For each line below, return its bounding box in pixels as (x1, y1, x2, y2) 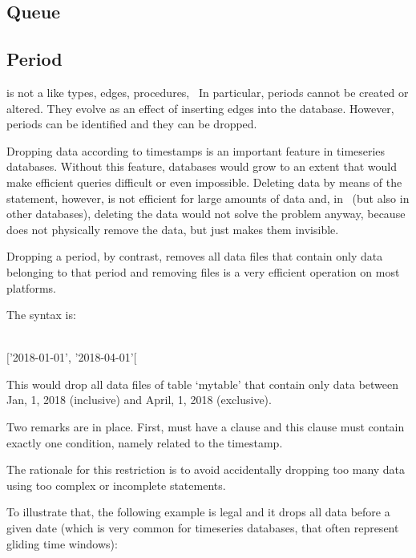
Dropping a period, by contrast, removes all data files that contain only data (6, 248, 383, 265)
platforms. (6, 279, 56, 296)
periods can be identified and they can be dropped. (6, 115, 257, 132)
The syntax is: (6, 306, 76, 323)
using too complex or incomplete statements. (6, 476, 226, 493)
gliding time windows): (6, 535, 118, 552)
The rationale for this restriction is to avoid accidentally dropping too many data (6, 461, 406, 478)
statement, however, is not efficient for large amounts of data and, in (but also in (6, 189, 410, 206)
